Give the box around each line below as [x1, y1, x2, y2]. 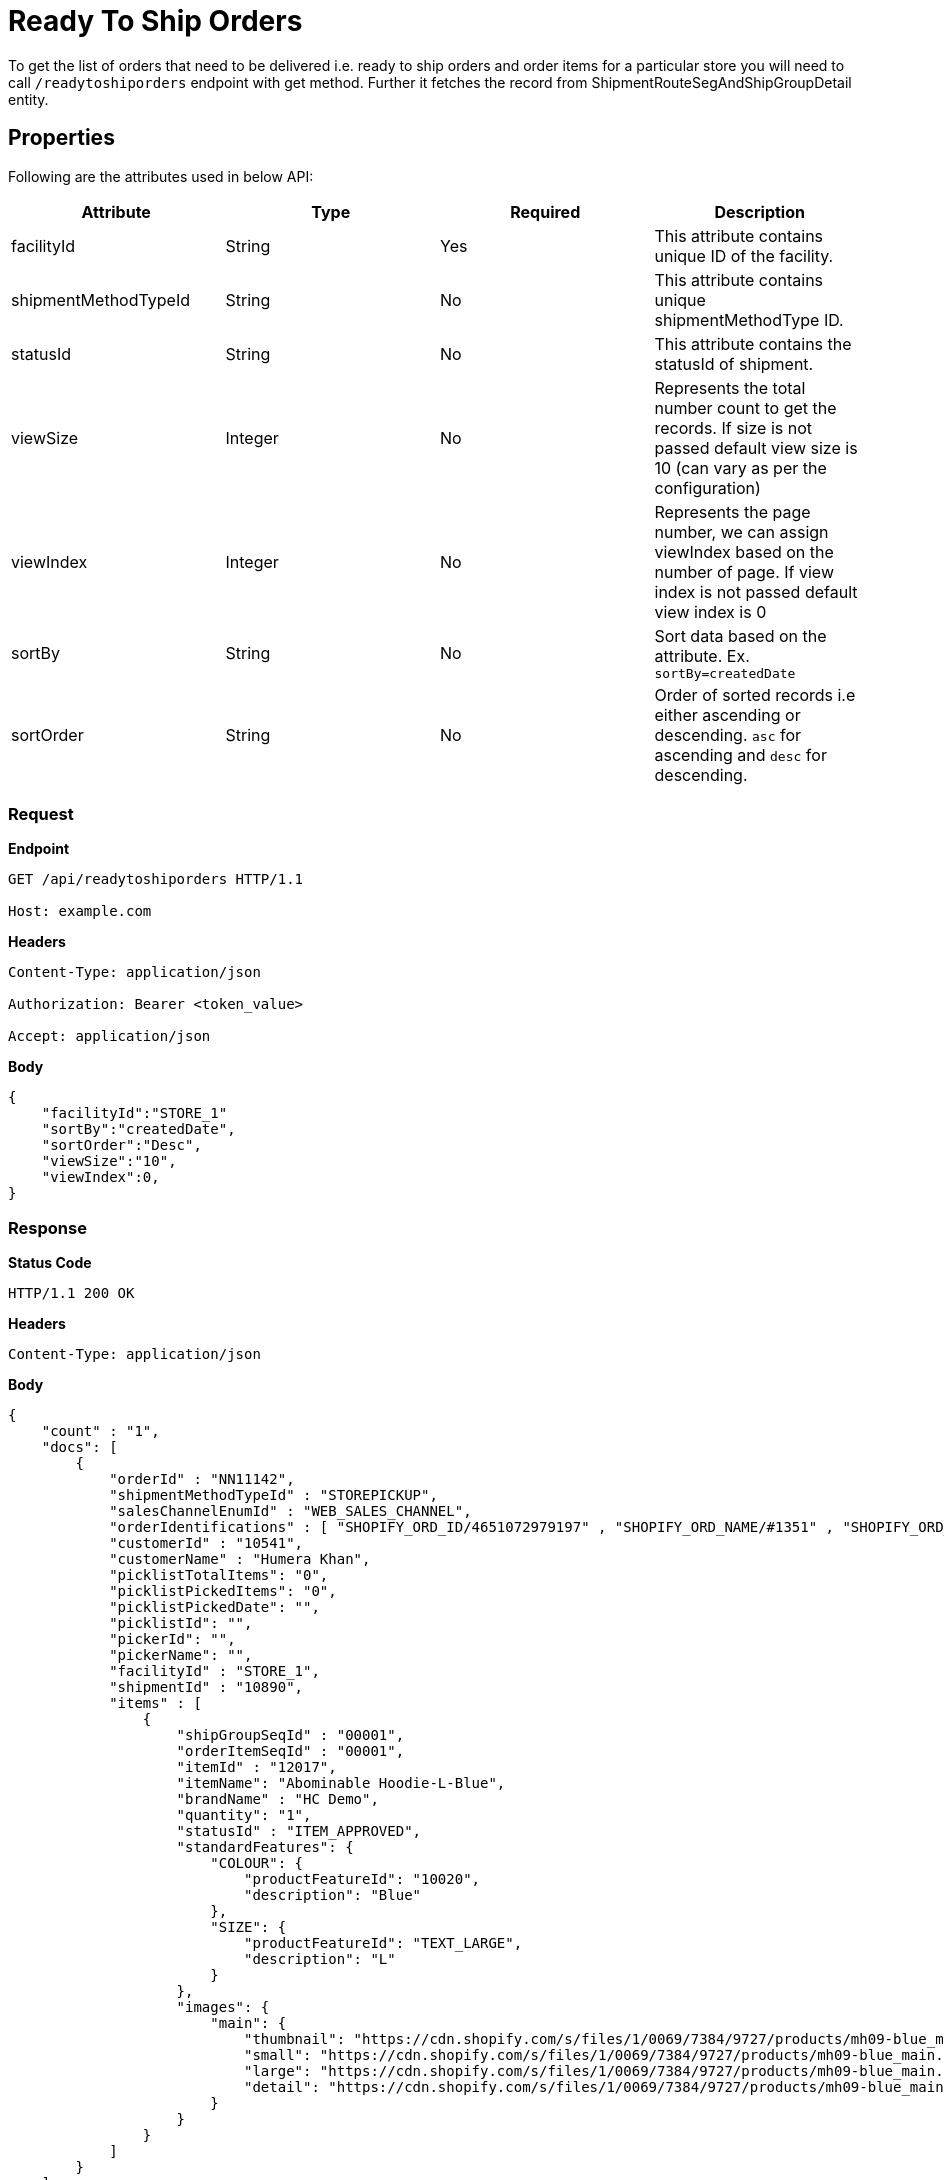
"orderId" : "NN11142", [109, 1471, 295, 1488]
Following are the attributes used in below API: [8, 167, 314, 185]
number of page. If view [654, 561, 834, 582]
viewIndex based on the [654, 541, 834, 562]
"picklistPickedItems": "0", [109, 1583, 337, 1600]
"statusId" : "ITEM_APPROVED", [176, 1823, 422, 1840]
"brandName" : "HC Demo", [176, 1791, 379, 1808]
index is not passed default [654, 581, 858, 602]
